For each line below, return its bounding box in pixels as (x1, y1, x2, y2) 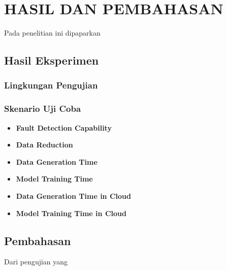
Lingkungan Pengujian (4, 79, 98, 92)
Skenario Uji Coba (4, 102, 81, 115)
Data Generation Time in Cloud (16, 190, 131, 201)
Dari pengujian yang (4, 256, 68, 267)
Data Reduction (16, 139, 73, 150)
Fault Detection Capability (16, 122, 112, 133)
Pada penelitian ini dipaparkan (4, 27, 101, 38)
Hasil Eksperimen (4, 52, 99, 68)
